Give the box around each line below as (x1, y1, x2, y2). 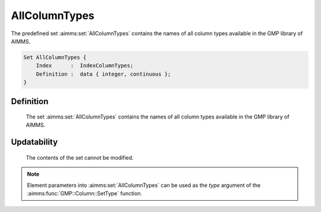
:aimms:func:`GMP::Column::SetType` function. (27, 190, 143, 197)
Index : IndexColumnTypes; (36, 63, 134, 69)
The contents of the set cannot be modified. (26, 154, 134, 161)
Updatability (11, 137, 58, 147)
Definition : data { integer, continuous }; (36, 70, 171, 77)
